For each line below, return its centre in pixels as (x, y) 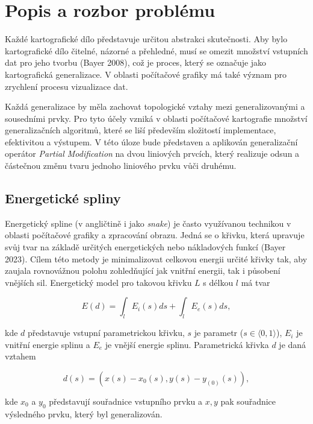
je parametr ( (219, 333)
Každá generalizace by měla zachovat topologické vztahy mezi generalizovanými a (155, 106)
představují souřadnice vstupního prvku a (126, 401)
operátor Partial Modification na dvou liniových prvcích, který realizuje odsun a (152, 153)
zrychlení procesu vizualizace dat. (67, 86)
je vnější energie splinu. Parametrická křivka (187, 344)
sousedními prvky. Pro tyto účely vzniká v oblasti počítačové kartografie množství (156, 118)
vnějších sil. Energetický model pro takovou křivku (98, 282)
